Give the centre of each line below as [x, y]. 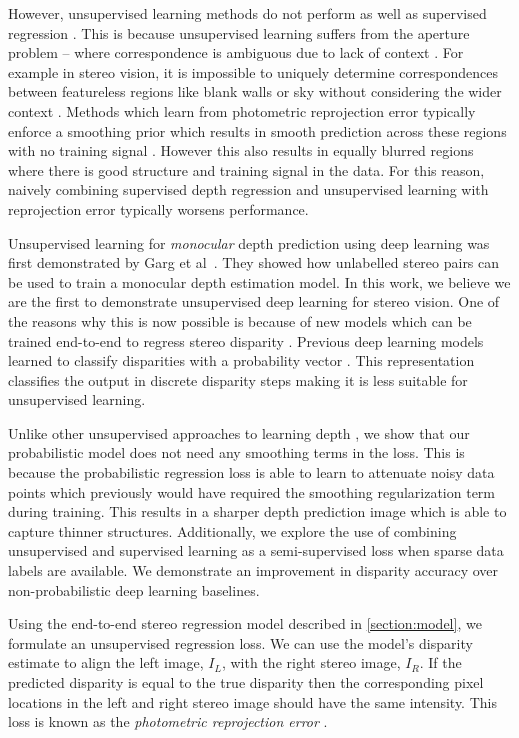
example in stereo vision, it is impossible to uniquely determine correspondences [253, 71]
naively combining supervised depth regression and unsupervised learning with [248, 189]
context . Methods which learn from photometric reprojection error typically [242, 110]
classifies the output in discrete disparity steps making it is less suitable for [238, 379]
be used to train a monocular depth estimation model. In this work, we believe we [259, 281]
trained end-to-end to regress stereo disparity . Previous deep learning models [246, 340]
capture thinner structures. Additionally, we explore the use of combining [232, 530]
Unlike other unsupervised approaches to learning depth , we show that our [239, 432]
